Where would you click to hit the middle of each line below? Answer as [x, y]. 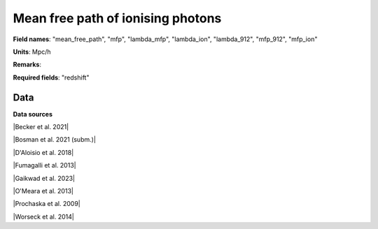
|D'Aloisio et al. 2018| [43, 152]
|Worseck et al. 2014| [44, 216]
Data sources [33, 114]
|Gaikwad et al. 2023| [44, 178]
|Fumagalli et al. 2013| [44, 165]
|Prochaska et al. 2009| [47, 204]
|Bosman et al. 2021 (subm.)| [54, 140]
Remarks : [27, 65]
